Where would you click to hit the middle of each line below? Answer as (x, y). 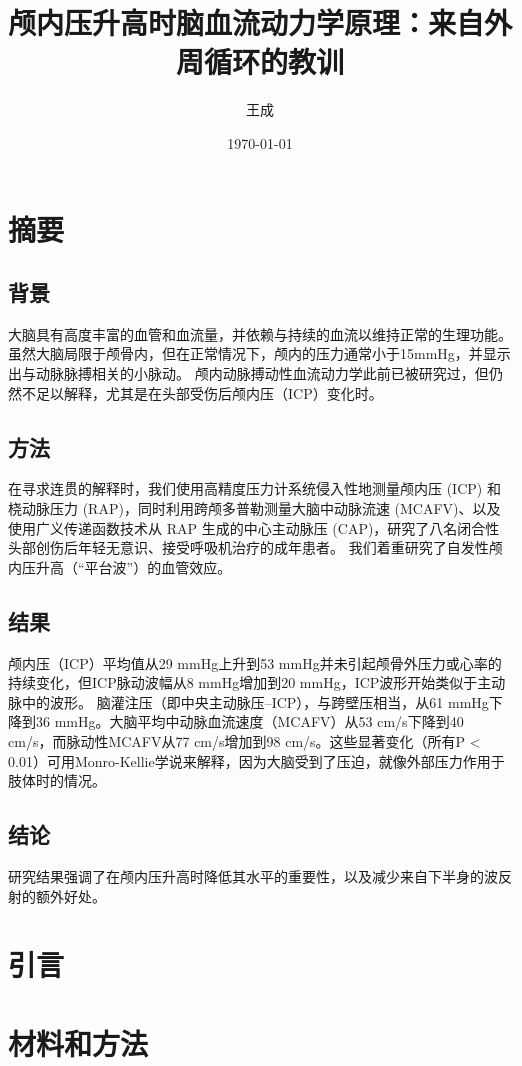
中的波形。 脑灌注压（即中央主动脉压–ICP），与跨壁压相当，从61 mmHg (255, 701)
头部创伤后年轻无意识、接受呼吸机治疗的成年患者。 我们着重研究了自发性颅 (255, 547)
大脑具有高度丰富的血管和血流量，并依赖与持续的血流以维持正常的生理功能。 (260, 333)
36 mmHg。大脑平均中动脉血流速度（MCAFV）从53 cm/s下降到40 (249, 721)
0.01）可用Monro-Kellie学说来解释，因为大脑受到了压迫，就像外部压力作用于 (256, 760)
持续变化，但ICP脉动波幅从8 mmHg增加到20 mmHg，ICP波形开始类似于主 (250, 682)
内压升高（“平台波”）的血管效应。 (120, 566)
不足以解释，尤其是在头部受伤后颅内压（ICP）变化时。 (202, 392)
